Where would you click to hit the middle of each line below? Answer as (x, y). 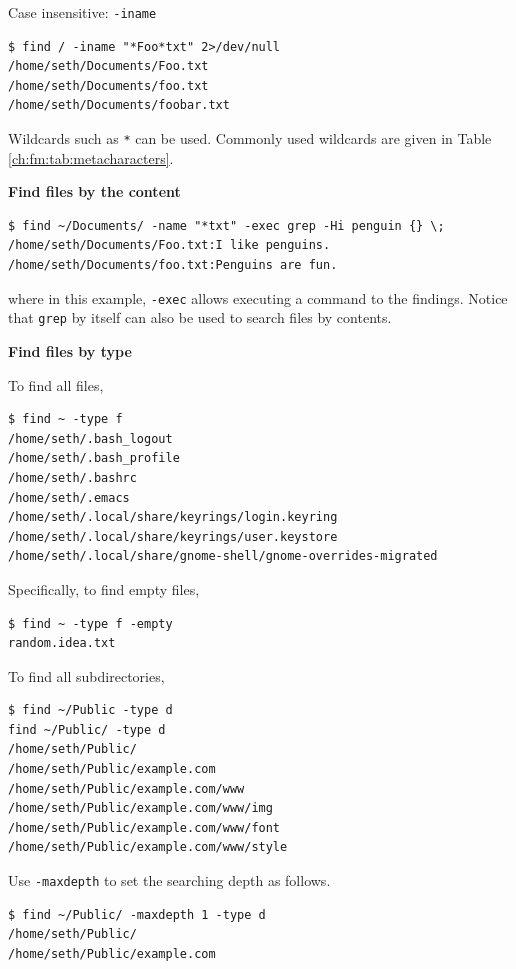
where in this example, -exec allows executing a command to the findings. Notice (258, 297)
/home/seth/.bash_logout (90, 438)
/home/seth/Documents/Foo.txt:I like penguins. (169, 245)
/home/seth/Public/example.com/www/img (140, 808)
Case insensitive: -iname (82, 12)
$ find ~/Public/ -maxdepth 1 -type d (137, 914)
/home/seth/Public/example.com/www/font (144, 827)
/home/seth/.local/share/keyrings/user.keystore (173, 536)
